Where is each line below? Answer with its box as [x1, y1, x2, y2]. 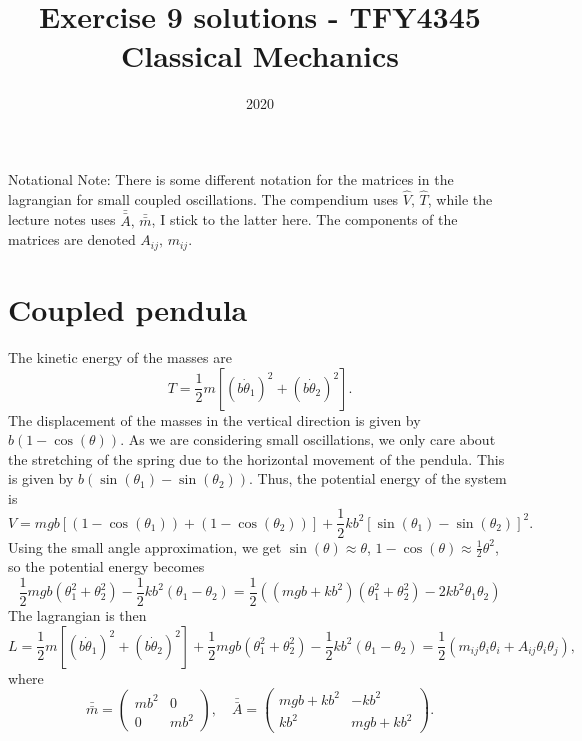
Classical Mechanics [121, 35, 399, 76]
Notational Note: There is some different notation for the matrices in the [8, 168, 454, 189]
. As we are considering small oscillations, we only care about [120, 429, 496, 450]
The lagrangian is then [8, 605, 147, 626]
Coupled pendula [8, 288, 248, 329]
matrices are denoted [8, 229, 136, 250]
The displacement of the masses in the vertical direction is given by [8, 409, 421, 430]
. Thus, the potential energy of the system [249, 468, 507, 489]
